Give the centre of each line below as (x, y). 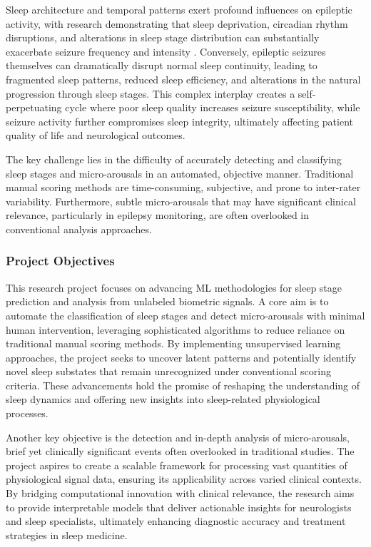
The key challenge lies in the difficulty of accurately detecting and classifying (174, 159)
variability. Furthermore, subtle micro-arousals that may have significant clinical (181, 201)
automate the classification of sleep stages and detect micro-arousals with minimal (185, 315)
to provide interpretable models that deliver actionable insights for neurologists (179, 507)
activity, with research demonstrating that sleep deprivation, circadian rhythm (177, 23)
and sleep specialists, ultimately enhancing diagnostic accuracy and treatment (176, 521)
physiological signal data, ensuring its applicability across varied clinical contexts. (184, 479)
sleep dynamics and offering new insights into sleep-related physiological (163, 399)
